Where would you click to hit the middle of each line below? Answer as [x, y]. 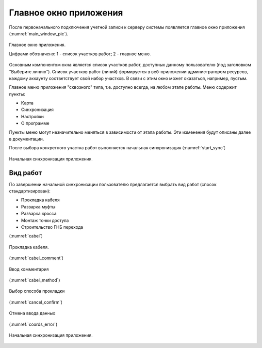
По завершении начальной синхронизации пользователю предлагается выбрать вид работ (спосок [113, 184]
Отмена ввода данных [32, 313]
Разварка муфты [38, 206]
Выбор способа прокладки [37, 291]
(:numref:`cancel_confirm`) [36, 302]
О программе [35, 123]
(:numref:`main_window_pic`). [39, 33]
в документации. [26, 139]
